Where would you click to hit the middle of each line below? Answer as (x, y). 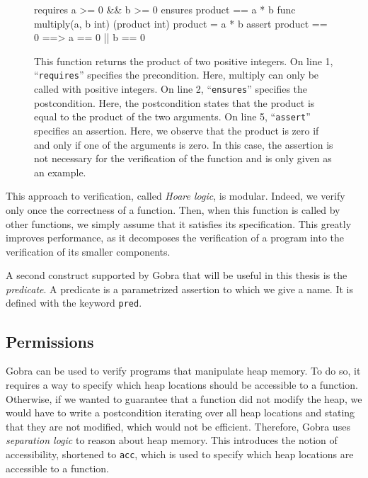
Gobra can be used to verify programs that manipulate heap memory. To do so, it (183, 371)
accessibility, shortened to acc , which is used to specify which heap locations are (180, 454)
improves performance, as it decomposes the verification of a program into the (175, 238)
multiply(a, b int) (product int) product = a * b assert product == (181, 23)
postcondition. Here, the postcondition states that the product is (174, 102)
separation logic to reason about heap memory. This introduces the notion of (172, 440)
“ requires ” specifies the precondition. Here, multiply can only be (177, 75)
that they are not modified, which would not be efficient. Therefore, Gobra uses (178, 426)
